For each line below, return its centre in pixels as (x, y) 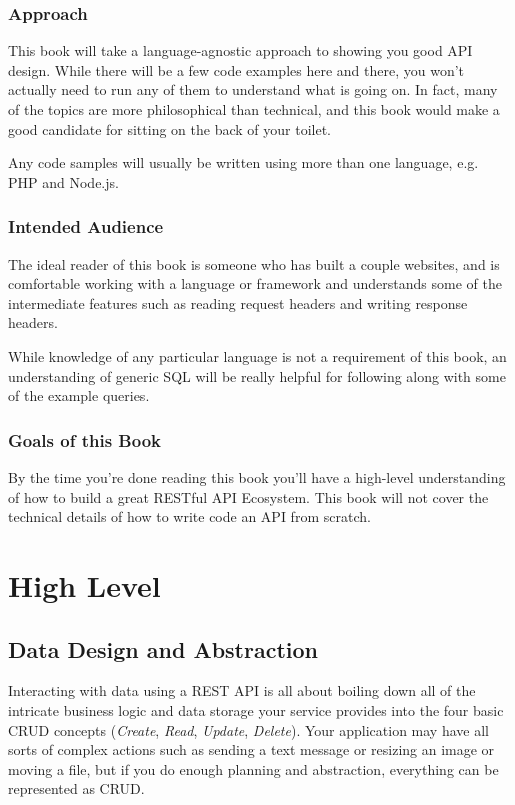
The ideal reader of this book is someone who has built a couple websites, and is (254, 263)
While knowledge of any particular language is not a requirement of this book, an (257, 355)
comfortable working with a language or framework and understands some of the (255, 283)
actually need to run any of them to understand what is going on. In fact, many (253, 89)
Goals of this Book (84, 439)
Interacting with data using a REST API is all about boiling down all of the (242, 690)
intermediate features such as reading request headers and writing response (238, 302)
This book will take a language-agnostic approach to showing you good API (240, 50)
